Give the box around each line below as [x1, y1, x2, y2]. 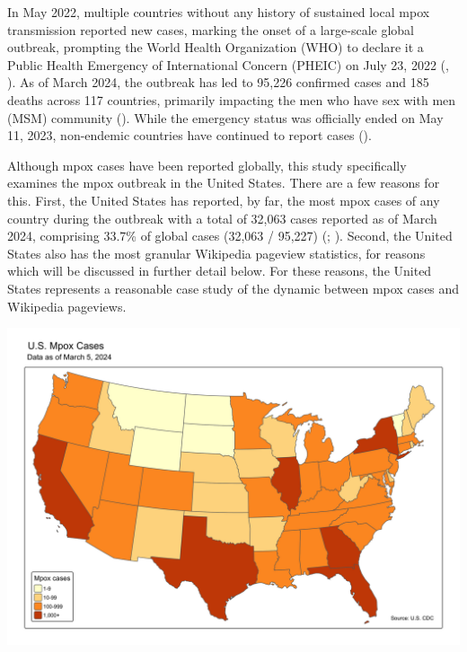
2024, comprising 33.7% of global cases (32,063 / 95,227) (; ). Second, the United [7, 226, 453, 245]
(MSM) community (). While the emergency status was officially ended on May [7, 108, 444, 127]
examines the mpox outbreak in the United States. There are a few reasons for [7, 173, 440, 192]
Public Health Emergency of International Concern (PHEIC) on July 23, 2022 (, [7, 55, 449, 74]
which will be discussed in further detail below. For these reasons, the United [7, 261, 432, 280]
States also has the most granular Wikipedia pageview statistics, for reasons [7, 243, 426, 262]
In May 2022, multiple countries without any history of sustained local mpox [7, 3, 430, 21]
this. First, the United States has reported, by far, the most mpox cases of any [7, 190, 440, 209]
